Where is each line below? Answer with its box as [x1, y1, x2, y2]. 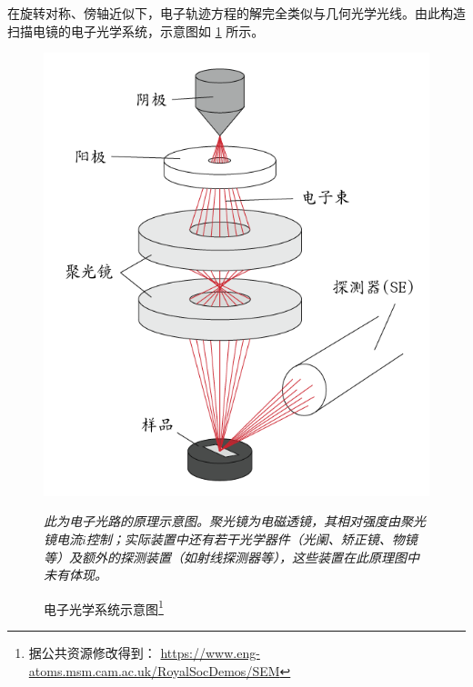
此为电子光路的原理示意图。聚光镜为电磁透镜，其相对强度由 [44, 512, 400, 531]
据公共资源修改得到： [28, 643, 156, 662]
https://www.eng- [160, 643, 260, 662]
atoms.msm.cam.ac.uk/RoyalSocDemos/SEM [28, 661, 280, 680]
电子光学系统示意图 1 [44, 596, 164, 618]
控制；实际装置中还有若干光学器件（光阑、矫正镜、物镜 [86, 529, 418, 548]
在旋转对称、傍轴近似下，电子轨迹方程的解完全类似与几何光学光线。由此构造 [7, 4, 466, 22]
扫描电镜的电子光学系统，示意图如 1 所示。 [7, 21, 265, 40]
